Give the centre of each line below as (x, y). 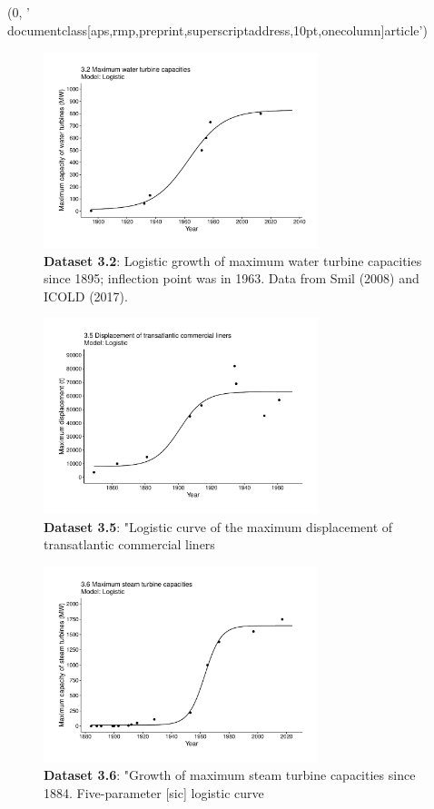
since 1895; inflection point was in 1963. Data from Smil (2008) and (232, 278)
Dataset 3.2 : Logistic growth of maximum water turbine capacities (233, 260)
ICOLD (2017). (86, 296)
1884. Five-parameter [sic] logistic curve (154, 793)
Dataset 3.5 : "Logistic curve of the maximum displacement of (218, 526)
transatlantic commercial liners (129, 544)
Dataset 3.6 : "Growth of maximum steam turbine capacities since (230, 775)
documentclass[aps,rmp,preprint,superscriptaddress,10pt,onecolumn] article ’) (217, 30)
